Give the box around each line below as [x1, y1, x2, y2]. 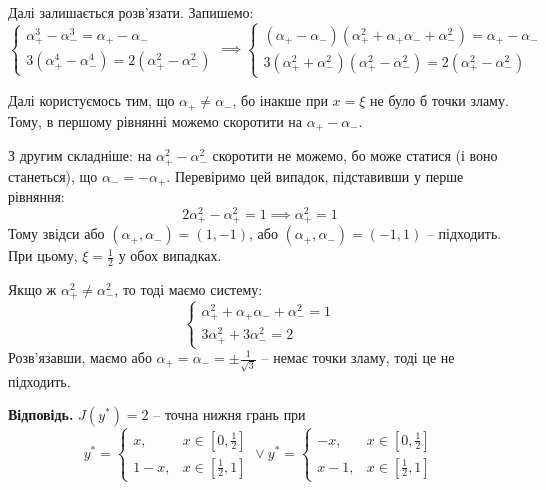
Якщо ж [8, 278, 57, 299]
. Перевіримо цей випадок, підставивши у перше [166, 165, 464, 186]
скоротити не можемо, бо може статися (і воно [212, 145, 498, 166]
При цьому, [8, 245, 78, 266]
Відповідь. [8, 404, 74, 425]
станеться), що [8, 165, 98, 186]
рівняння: [8, 185, 65, 206]
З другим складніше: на [8, 145, 152, 166]
